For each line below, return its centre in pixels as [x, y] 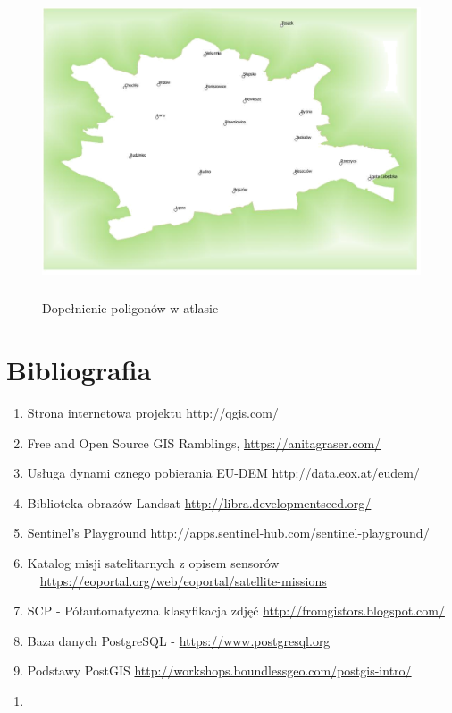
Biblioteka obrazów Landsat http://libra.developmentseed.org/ [199, 502]
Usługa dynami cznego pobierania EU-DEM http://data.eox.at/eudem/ [223, 473]
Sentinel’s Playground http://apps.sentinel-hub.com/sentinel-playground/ [228, 533]
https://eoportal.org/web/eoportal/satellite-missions [183, 580]
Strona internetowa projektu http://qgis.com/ [153, 413]
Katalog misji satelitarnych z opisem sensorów [153, 563]
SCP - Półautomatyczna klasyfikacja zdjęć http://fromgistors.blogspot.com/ [236, 611]
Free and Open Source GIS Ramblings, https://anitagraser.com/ [204, 442]
